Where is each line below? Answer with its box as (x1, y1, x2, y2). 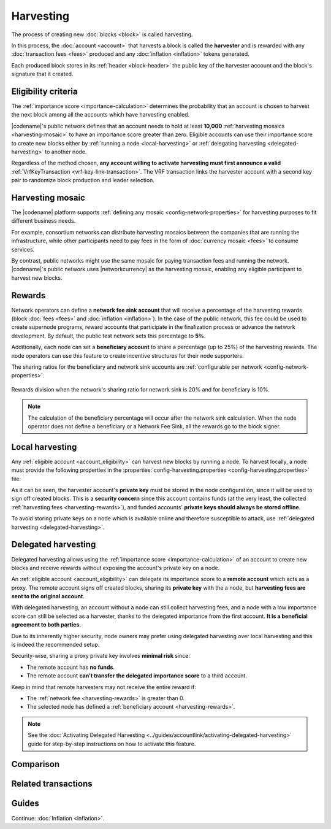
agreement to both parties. (11, 621, 82, 628)
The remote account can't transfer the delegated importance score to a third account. (26, 672, 248, 679)
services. (11, 245, 35, 253)
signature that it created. (11, 71, 74, 78)
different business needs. (11, 217, 76, 225)
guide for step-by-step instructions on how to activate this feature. (28, 740, 196, 747)
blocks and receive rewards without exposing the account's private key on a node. (11, 564, 220, 571)
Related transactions (11, 779, 93, 789)
